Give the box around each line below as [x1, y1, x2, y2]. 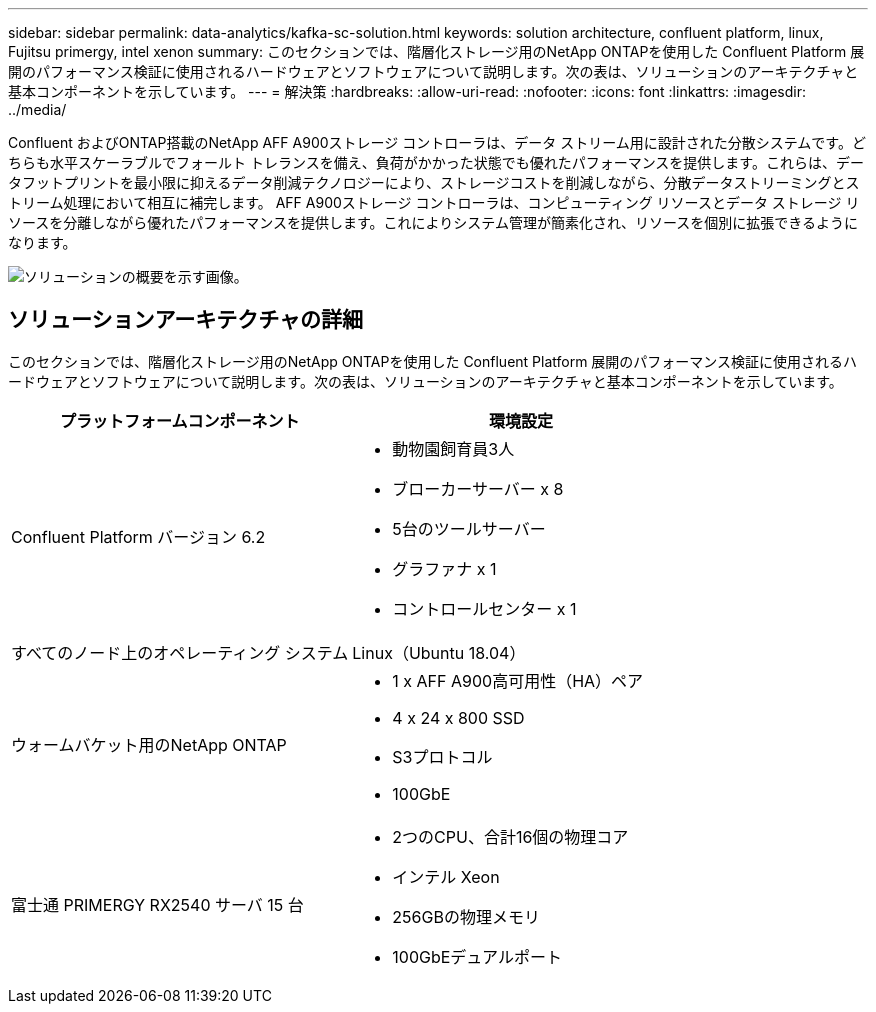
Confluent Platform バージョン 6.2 [11, 526, 266, 547]
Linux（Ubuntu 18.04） [352, 642, 526, 663]
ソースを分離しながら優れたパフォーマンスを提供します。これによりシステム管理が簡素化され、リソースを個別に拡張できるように [8, 214, 859, 231]
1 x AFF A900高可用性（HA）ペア [392, 670, 644, 691]
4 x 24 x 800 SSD [392, 707, 525, 728]
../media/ [8, 101, 67, 118]
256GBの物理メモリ [392, 906, 540, 927]
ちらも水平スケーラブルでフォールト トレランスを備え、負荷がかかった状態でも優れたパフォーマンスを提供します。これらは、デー [8, 154, 864, 171]
